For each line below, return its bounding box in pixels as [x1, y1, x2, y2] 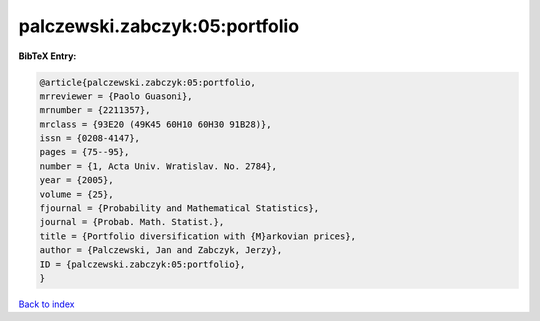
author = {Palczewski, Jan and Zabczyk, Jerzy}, [39, 245, 283, 256]
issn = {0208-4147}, [39, 133, 140, 144]
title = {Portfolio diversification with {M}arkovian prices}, [39, 230, 357, 242]
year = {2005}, [39, 175, 114, 186]
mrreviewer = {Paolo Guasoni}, [39, 90, 194, 102]
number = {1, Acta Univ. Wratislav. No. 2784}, [39, 160, 277, 172]
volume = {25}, [39, 188, 114, 200]
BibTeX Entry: [18, 50, 77, 62]
